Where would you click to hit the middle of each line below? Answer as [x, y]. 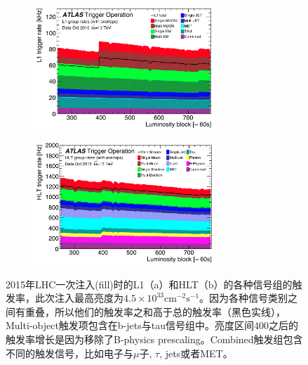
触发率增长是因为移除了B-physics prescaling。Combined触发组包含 [154, 339]
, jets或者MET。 [196, 353]
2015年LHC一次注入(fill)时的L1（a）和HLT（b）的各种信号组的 [149, 284]
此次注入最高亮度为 [79, 298]
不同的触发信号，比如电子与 [69, 353]
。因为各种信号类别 [244, 298]
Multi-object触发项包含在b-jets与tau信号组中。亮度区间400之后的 [152, 325]
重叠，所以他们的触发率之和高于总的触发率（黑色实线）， [155, 311]
